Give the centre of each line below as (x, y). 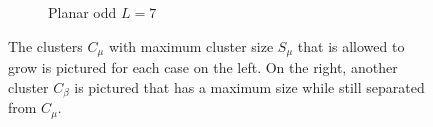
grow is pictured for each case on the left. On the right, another (203, 67)
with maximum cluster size (191, 45)
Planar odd (82, 12)
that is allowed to (351, 45)
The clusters (45, 45)
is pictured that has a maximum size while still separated (249, 86)
